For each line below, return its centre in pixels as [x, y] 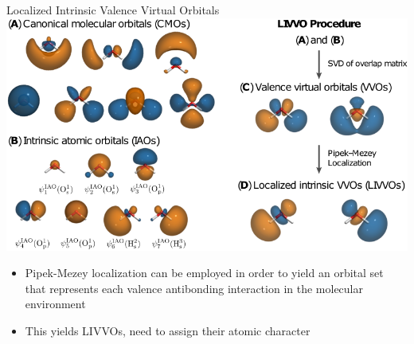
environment [55, 304]
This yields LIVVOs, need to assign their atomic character [168, 330]
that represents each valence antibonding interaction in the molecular [194, 288]
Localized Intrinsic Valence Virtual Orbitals [113, 10]
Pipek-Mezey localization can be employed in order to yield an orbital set [204, 273]
